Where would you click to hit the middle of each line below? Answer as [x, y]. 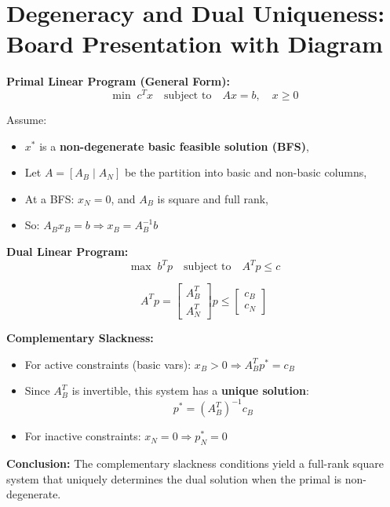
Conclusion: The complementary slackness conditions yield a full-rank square [195, 463]
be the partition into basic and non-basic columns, [246, 172]
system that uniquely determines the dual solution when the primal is [174, 478]
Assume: [27, 119]
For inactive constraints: [83, 436]
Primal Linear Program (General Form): [118, 81]
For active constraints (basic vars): [108, 364]
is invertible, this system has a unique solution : [190, 390]
